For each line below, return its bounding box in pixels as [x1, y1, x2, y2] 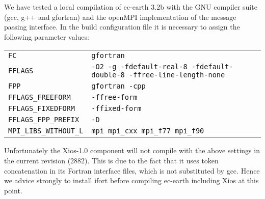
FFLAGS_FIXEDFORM [8, 104, 75, 113]
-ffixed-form [91, 104, 142, 113]
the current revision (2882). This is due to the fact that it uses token [4, 155, 219, 165]
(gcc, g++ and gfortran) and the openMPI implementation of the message [4, 11, 236, 22]
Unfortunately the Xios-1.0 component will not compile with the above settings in [4, 145, 260, 156]
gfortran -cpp [91, 82, 146, 91]
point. [4, 185, 22, 195]
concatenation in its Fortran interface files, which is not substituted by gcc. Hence [4, 165, 260, 176]
